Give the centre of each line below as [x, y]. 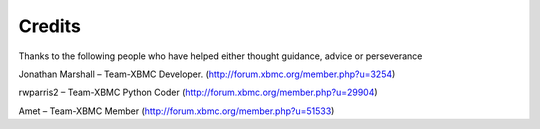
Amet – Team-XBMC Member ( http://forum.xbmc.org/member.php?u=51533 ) [176, 111]
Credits [50, 26]
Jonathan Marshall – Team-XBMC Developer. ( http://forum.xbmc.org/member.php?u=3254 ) [207, 74]
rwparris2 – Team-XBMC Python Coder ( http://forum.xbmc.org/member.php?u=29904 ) [198, 92]
